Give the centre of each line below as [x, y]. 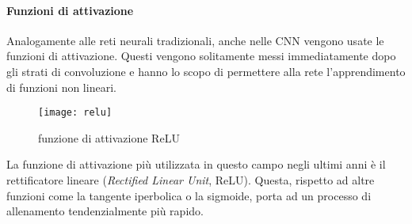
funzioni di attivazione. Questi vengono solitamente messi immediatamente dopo [201, 56]
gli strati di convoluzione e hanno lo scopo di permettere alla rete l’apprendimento [206, 71]
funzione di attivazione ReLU [109, 137]
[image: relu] [75, 113]
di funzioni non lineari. [61, 87]
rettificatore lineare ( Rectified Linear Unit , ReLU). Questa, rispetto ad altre [191, 180]
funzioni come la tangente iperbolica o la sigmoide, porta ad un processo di [189, 195]
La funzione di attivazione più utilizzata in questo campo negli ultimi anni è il [196, 164]
